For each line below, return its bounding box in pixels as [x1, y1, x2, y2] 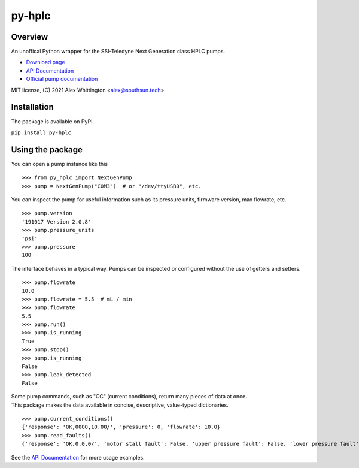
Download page [26, 59, 65, 66]
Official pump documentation [26, 76, 98, 83]
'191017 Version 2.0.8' [22, 218, 92, 225]
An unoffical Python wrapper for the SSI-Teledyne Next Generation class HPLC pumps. [11, 48, 226, 55]
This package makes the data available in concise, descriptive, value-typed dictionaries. [11, 401, 229, 409]
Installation [11, 102, 54, 112]
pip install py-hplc [11, 129, 72, 136]
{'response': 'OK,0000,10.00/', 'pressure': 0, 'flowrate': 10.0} [22, 424, 221, 431]
